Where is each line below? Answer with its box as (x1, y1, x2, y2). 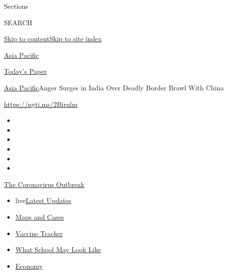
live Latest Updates (15, 195, 71, 205)
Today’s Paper (4, 66, 47, 76)
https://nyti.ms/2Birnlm (4, 99, 78, 109)
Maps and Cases (15, 211, 64, 222)
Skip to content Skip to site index (4, 34, 102, 44)
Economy (15, 260, 43, 271)
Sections (4, 1, 28, 11)
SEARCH (4, 17, 33, 27)
